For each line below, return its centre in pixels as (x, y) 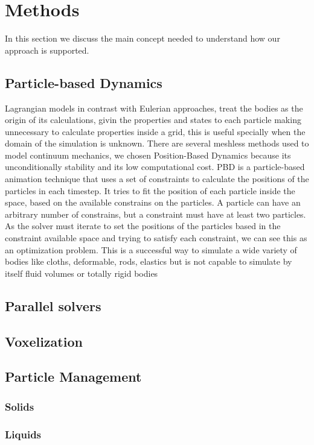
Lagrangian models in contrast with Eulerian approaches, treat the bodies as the (154, 108)
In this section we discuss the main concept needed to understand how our (143, 38)
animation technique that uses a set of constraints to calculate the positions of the (157, 179)
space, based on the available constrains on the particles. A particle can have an (153, 202)
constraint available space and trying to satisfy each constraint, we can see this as (156, 238)
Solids (20, 406)
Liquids (23, 434)
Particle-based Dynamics (84, 82)
